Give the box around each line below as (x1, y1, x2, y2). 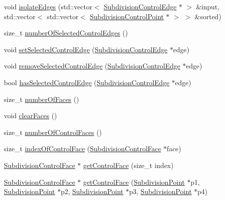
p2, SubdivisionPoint (61, 186, 124, 197)
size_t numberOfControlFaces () (4, 127, 102, 137)
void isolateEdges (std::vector (4, 1, 93, 11)
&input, (196, 1, 220, 11)
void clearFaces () (4, 110, 57, 121)
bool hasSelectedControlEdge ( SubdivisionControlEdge (4, 77, 169, 87)
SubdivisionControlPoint (90, 11, 164, 21)
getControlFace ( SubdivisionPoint (83, 176, 185, 187)
